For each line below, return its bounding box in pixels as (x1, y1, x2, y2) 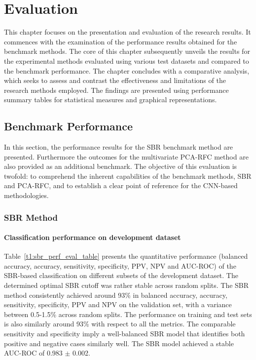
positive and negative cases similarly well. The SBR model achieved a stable (4, 338, 234, 348)
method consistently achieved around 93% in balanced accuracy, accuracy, (4, 289, 227, 300)
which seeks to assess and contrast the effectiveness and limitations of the (4, 75, 226, 85)
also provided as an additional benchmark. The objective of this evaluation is (4, 161, 237, 171)
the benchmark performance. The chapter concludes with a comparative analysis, (4, 65, 250, 76)
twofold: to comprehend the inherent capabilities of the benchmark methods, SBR (4, 170, 252, 181)
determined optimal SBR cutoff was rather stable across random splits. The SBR (4, 280, 249, 290)
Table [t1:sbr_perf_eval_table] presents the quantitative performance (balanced (4, 251, 248, 261)
